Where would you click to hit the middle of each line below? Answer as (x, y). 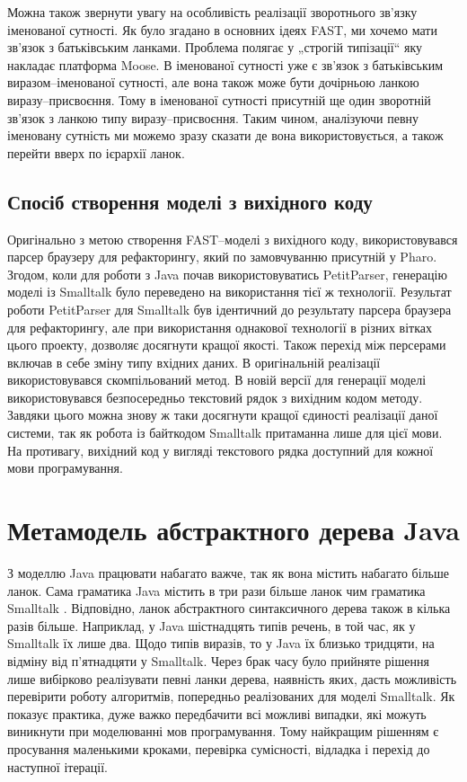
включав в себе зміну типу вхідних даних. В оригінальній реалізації (194, 362)
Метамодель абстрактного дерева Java (233, 530)
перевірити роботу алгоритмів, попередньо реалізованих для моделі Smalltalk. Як (231, 696)
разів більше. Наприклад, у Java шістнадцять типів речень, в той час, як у (211, 625)
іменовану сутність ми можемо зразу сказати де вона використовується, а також (225, 135)
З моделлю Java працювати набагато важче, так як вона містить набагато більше (228, 572)
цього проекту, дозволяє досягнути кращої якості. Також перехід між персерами (227, 345)
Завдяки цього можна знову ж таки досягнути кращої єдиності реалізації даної (223, 415)
